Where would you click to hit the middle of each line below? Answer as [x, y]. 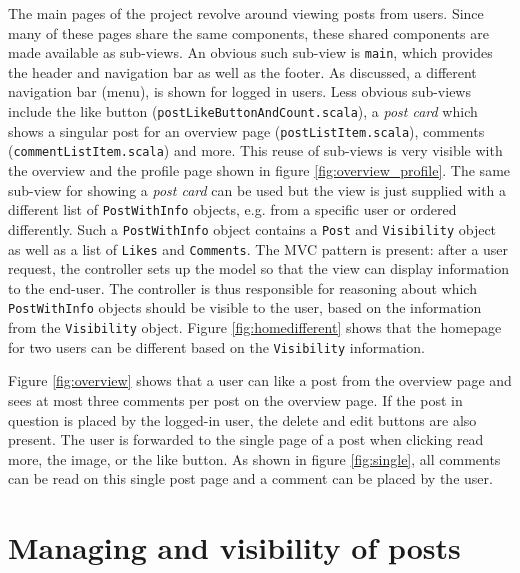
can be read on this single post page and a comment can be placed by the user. [250, 478]
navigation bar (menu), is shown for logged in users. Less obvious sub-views [239, 91]
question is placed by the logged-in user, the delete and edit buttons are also [242, 419]
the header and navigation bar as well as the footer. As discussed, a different [242, 71]
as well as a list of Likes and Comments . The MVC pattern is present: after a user [258, 248]
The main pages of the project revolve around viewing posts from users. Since [246, 13]
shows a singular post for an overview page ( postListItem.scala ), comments [246, 130]
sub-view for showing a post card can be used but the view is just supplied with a [257, 189]
